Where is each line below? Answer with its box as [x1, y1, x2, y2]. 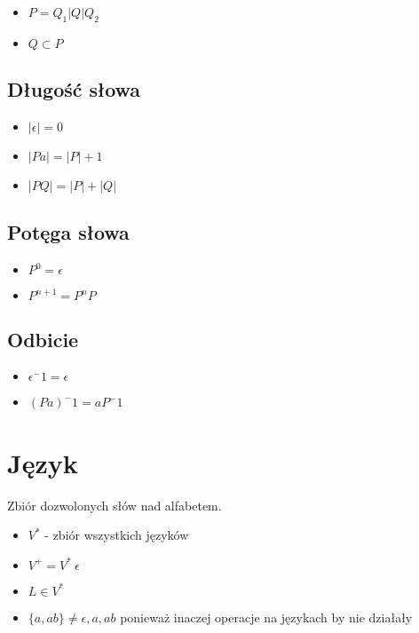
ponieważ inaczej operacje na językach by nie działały [120, 607, 413, 626]
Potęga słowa [7, 218, 130, 246]
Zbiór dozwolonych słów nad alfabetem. [7, 495, 222, 514]
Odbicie [7, 325, 79, 352]
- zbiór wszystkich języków [44, 526, 189, 544]
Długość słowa [7, 75, 141, 103]
